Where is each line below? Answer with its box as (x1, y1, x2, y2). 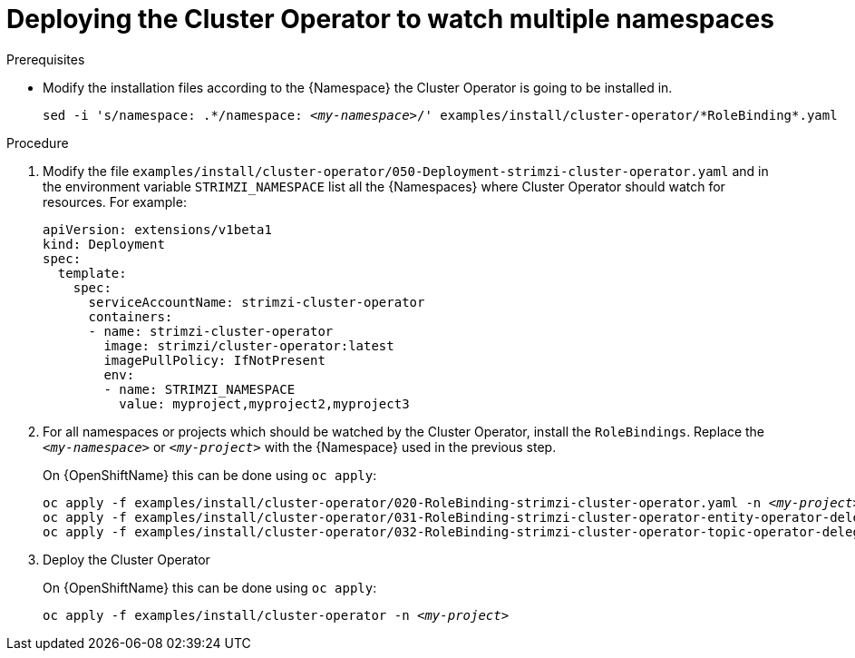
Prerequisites (6, 51, 85, 67)
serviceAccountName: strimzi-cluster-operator (88, 294, 425, 309)
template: (57, 265, 127, 280)
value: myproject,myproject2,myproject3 (119, 396, 410, 411)
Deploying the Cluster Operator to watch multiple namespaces (6, 4, 774, 34)
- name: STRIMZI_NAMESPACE (103, 381, 296, 397)
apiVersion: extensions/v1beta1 (43, 221, 272, 237)
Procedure (6, 134, 69, 151)
